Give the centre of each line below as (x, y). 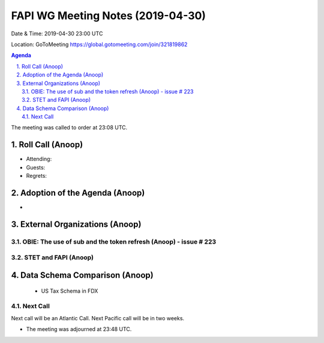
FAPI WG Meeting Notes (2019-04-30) (109, 16)
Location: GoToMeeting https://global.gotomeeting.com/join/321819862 (99, 44)
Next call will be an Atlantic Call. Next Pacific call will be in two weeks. (98, 318)
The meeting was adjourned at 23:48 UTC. (79, 329)
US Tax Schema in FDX (70, 291)
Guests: (36, 167)
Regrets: (37, 176)
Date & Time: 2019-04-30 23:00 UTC (57, 34)
